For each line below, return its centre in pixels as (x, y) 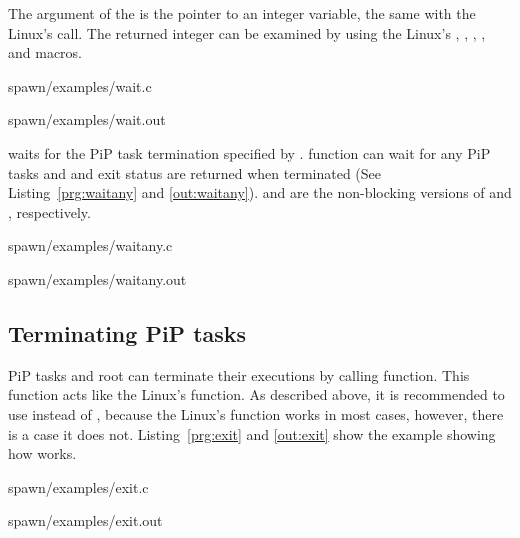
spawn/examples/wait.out (87, 119)
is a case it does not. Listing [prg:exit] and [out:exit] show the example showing (252, 433)
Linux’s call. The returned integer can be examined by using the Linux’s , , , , (247, 32)
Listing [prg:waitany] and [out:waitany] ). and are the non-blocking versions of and (260, 192)
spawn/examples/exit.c (78, 486)
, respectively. (49, 211)
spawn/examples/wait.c (80, 85)
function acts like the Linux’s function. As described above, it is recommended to (256, 394)
